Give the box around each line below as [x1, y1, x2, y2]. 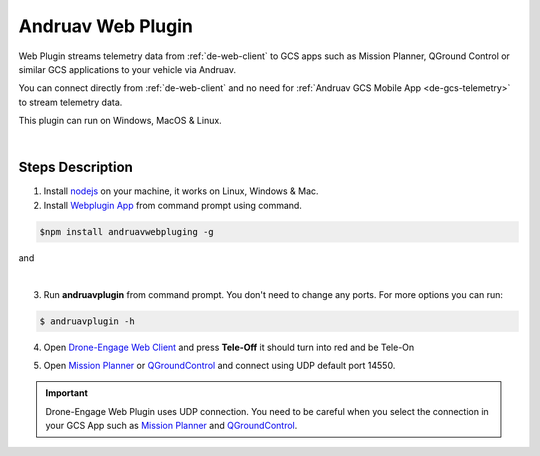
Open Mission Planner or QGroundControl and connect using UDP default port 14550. [43, 359, 396, 371]
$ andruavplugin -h [39, 315, 135, 327]
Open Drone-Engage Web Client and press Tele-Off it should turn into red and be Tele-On [43, 341, 415, 353]
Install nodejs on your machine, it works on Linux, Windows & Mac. [43, 185, 319, 197]
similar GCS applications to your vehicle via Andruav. [18, 63, 237, 75]
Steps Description [18, 159, 134, 176]
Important [45, 387, 89, 399]
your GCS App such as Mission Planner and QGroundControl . [45, 420, 298, 432]
